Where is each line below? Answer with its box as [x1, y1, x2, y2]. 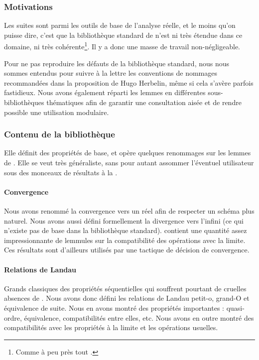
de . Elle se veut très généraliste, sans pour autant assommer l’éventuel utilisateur [4, 157, 254, 168]
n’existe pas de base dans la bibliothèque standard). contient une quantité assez [4, 225, 247, 236]
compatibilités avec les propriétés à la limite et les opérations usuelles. [4, 322, 218, 333]
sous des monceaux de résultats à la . [4, 167, 118, 177]
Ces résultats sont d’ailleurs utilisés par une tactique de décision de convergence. [4, 244, 250, 255]
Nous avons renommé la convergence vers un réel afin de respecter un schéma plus [4, 206, 255, 216]
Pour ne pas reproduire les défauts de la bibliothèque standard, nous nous [4, 58, 230, 68]
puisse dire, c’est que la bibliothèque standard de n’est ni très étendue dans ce [4, 29, 243, 40]
